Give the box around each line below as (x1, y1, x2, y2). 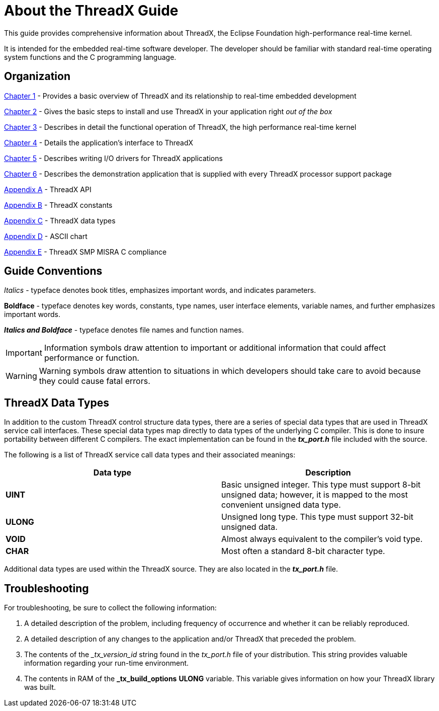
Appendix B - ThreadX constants (4, 200, 113, 209)
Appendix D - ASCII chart (4, 231, 87, 241)
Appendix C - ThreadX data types (4, 216, 116, 225)
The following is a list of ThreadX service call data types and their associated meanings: (4, 450, 296, 459)
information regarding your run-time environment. (24, 659, 189, 668)
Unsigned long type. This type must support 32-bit (221, 512, 414, 522)
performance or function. (44, 353, 139, 363)
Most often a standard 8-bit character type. (221, 546, 385, 557)
